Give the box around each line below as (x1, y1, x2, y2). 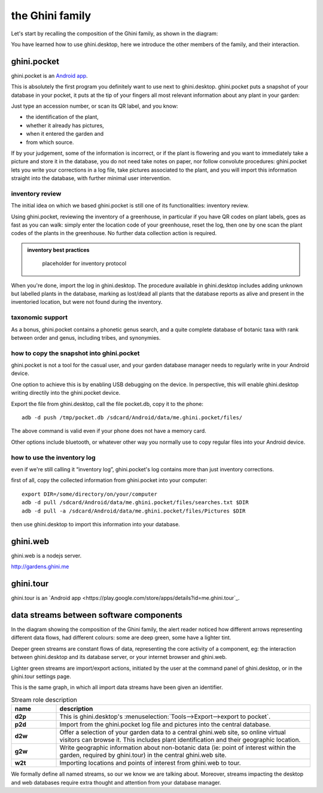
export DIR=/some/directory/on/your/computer (22, 490, 158, 498)
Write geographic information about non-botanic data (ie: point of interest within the (59, 743, 296, 752)
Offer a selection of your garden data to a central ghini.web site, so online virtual (59, 728, 287, 737)
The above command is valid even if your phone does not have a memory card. (11, 428, 206, 435)
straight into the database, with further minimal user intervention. (11, 175, 172, 182)
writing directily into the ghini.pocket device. (11, 389, 121, 396)
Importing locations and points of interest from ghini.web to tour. (59, 759, 242, 767)
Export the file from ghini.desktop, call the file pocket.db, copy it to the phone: (11, 400, 203, 407)
